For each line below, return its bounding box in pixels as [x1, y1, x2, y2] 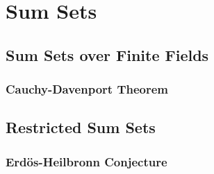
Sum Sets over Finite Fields [6, 44, 209, 65]
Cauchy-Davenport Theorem [6, 80, 169, 98]
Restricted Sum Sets [6, 116, 156, 138]
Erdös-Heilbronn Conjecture [6, 153, 167, 170]
